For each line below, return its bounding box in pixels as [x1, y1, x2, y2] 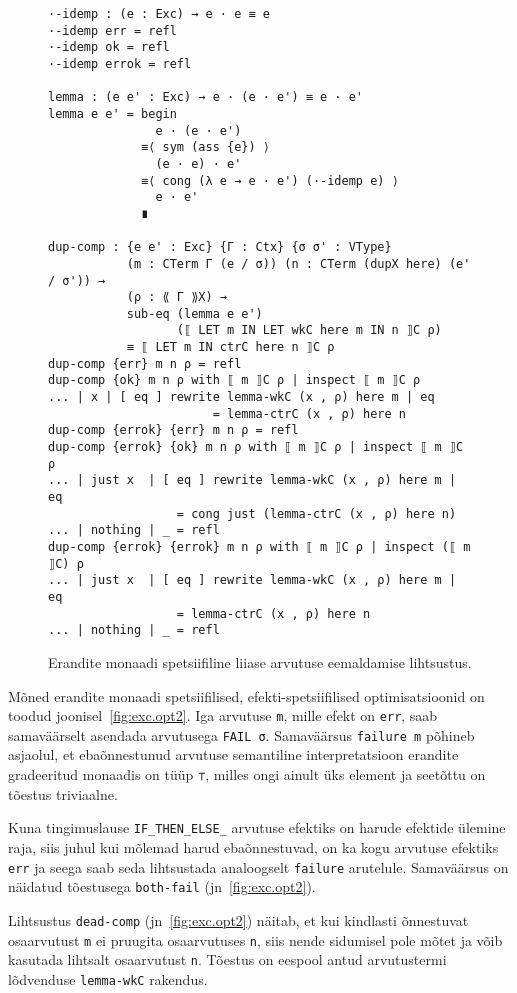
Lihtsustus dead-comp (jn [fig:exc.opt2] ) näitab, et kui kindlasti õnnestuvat [8, 909, 469, 930]
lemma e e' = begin [48, 106, 177, 121]
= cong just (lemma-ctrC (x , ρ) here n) [176, 506, 457, 521]
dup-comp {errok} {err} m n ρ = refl [48, 423, 299, 438]
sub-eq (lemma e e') [126, 306, 263, 321]
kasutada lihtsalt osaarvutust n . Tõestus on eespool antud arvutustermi [8, 949, 447, 970]
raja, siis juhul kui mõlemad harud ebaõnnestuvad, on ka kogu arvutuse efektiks [8, 836, 499, 857]
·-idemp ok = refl [48, 40, 170, 55]
